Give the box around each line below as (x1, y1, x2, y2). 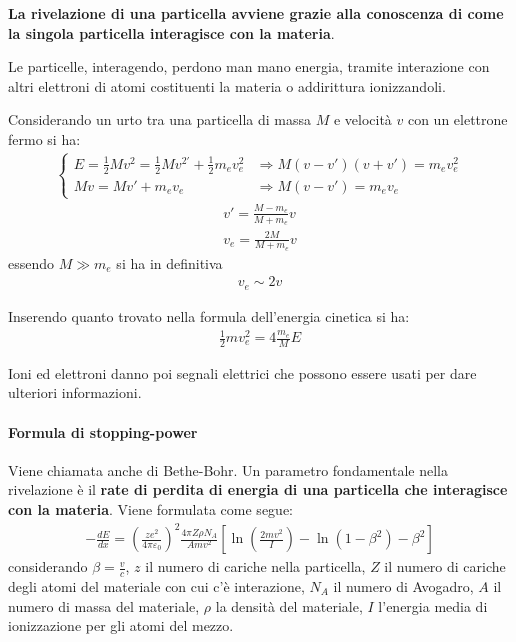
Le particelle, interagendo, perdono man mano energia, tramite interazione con (8, 56, 490, 77)
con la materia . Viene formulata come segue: (8, 499, 293, 520)
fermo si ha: (8, 128, 81, 149)
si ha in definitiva (116, 252, 223, 273)
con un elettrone (407, 109, 508, 130)
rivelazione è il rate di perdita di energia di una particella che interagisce (8, 479, 508, 500)
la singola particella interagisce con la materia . (8, 22, 335, 43)
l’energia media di (378, 595, 488, 616)
